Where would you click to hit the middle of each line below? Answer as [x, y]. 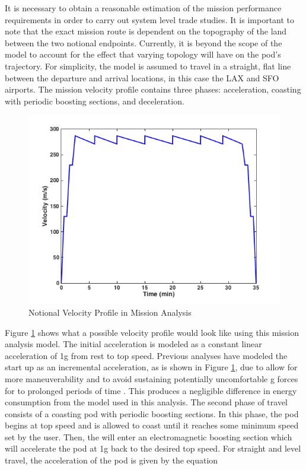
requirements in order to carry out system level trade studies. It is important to [150, 19]
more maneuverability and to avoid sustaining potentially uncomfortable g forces [152, 378]
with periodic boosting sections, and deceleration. [95, 101]
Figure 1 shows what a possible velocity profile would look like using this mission [152, 332]
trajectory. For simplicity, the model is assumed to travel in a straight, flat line [148, 66]
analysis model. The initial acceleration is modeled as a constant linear [133, 344]
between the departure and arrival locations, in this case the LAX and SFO [142, 77]
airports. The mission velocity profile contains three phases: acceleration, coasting [153, 89]
